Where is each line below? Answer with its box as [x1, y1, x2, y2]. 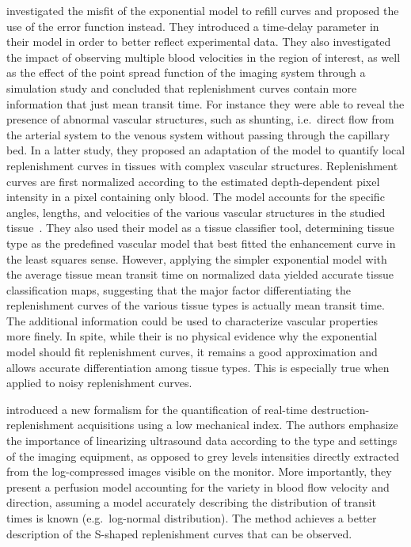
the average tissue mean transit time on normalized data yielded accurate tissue [6, 266, 394, 283]
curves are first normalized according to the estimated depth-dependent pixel [6, 173, 380, 189]
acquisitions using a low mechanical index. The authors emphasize [77, 416, 398, 433]
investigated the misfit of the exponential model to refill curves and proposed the [6, 2, 399, 18]
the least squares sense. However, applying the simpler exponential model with [6, 250, 387, 267]
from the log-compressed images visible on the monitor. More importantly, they [6, 463, 392, 480]
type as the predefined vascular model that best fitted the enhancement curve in [6, 234, 396, 251]
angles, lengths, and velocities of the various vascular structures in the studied [6, 203, 386, 220]
